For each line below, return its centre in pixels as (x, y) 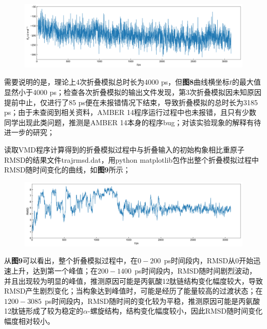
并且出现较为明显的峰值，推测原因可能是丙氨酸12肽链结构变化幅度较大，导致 (133, 280)
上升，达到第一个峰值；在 (54, 270)
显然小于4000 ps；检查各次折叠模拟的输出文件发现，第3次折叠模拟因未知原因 (133, 92)
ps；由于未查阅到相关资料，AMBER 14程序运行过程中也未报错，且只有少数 (130, 112)
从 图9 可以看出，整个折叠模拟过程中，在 (71, 260)
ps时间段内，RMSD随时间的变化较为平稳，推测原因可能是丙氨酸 (152, 301)
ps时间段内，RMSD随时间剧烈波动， (196, 270)
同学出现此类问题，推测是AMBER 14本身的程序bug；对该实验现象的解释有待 (133, 122)
